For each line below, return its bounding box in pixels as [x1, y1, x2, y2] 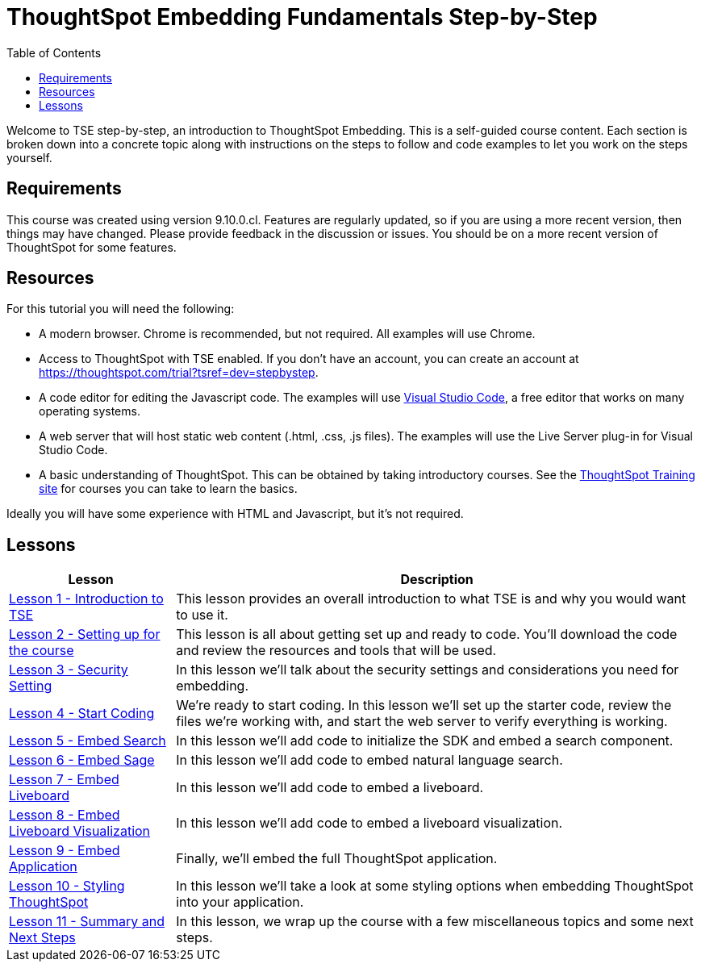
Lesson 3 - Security [9, 661, 128, 678]
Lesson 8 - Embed [9, 807, 120, 824]
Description [400, 571, 474, 588]
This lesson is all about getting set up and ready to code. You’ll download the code [176, 626, 678, 643]
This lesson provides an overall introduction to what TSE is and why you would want [176, 590, 686, 607]
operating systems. [39, 404, 140, 419]
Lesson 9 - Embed [9, 842, 120, 859]
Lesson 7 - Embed [9, 771, 119, 788]
